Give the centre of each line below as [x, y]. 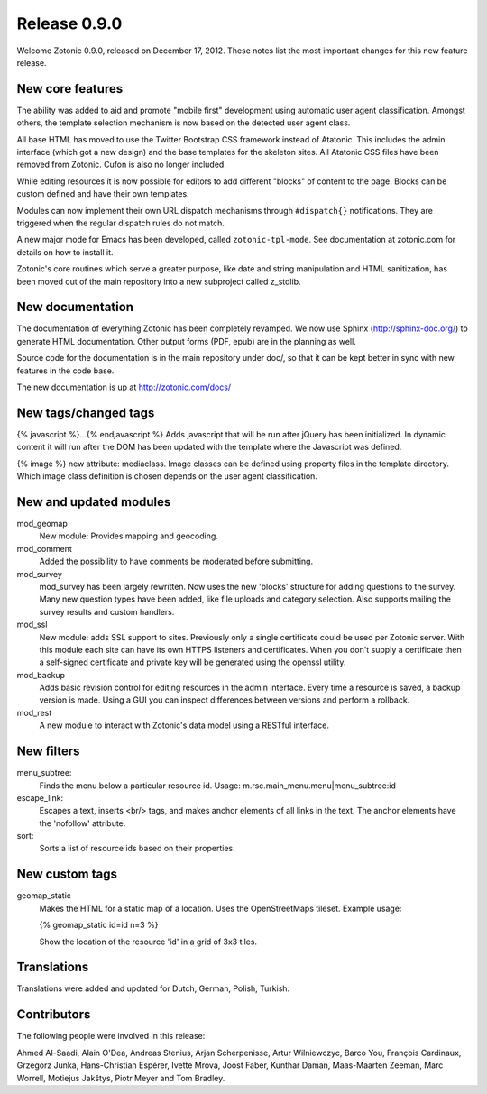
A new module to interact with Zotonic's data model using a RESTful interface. [184, 725]
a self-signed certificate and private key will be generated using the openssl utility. [193, 662]
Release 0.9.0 [69, 23]
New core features [70, 89]
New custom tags [67, 874]
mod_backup [41, 675]
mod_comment [44, 548]
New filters [48, 752]
